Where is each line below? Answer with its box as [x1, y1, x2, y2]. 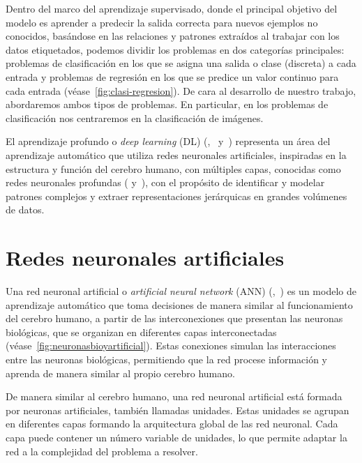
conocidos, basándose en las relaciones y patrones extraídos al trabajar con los [6, 29, 340, 43]
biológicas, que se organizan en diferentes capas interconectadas [6, 324, 277, 339]
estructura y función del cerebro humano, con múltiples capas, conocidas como [6, 161, 341, 176]
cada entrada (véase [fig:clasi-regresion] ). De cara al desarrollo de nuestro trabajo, [6, 83, 356, 98]
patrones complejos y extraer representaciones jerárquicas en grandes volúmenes [6, 188, 347, 203]
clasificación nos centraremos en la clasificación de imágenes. [6, 110, 264, 125]
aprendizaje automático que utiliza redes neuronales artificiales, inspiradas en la [6, 147, 347, 162]
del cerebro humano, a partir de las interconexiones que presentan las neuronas [6, 311, 343, 326]
